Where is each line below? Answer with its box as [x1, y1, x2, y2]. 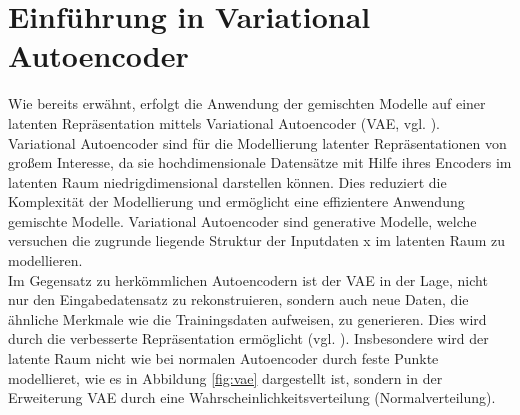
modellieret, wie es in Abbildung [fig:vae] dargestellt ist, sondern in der [8, 367, 443, 388]
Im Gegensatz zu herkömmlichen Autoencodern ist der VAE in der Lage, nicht [8, 269, 488, 290]
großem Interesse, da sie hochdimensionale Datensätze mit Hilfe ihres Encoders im [8, 152, 512, 173]
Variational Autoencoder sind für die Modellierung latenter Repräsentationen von [8, 132, 507, 153]
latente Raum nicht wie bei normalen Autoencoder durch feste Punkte [8, 348, 439, 369]
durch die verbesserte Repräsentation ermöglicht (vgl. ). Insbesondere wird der [8, 328, 489, 349]
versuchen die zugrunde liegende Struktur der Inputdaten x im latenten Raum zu [8, 230, 506, 251]
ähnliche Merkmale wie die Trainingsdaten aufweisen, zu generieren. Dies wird [8, 308, 487, 329]
